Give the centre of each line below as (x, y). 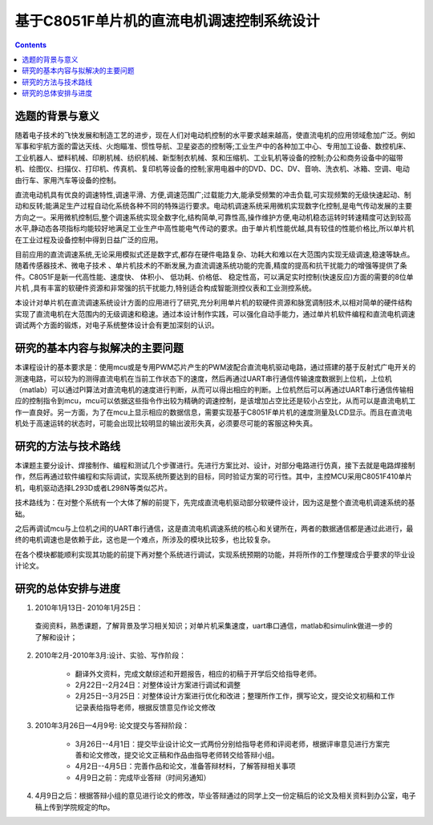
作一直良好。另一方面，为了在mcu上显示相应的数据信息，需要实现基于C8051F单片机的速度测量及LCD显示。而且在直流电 (214, 412)
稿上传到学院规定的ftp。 (75, 807)
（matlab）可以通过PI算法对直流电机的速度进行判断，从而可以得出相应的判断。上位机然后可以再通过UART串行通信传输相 (214, 390)
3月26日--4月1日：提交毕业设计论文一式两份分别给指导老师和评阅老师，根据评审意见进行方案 (229, 744)
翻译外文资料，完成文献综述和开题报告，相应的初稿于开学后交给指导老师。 (198, 673)
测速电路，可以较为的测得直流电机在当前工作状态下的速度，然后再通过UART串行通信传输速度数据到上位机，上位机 (203, 378)
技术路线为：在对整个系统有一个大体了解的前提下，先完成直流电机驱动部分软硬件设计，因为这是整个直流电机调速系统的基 (215, 503)
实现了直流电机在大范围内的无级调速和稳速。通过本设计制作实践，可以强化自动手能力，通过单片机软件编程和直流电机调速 (215, 313)
